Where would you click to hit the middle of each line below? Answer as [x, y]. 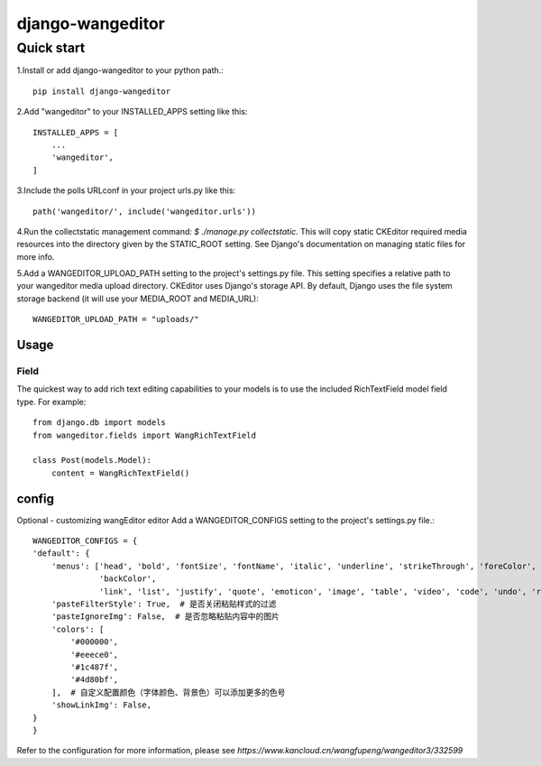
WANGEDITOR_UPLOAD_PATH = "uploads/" [116, 319]
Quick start [51, 48]
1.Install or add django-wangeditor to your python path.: [120, 70]
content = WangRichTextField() [120, 473]
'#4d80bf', [95, 680]
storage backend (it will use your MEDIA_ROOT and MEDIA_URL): [138, 299]
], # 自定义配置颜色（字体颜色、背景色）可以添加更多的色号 [168, 692]
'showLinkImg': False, [101, 705]
